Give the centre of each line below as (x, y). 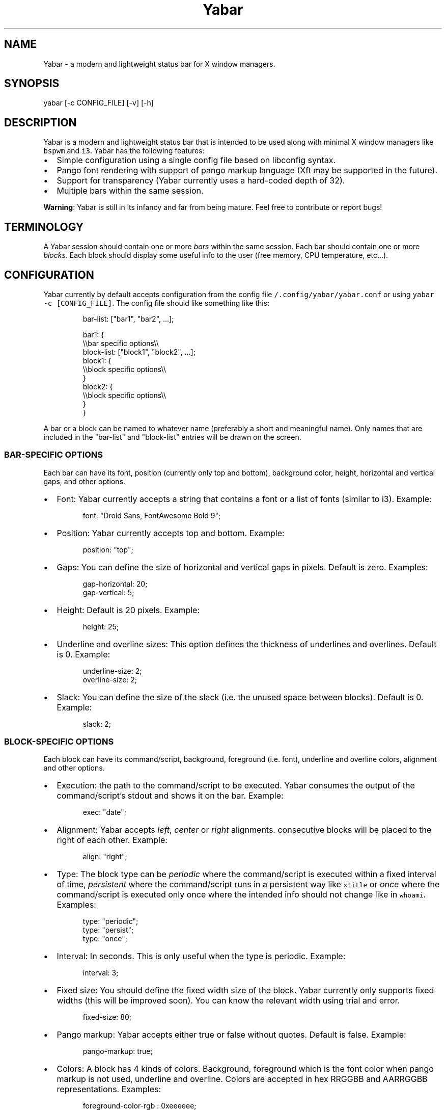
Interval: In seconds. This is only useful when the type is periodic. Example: (201, 956)
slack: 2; (97, 724)
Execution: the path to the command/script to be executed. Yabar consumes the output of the (236, 786)
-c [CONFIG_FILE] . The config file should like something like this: (157, 303)
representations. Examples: (109, 1089)
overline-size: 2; (110, 679)
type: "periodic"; (110, 921)
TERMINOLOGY (44, 227)
